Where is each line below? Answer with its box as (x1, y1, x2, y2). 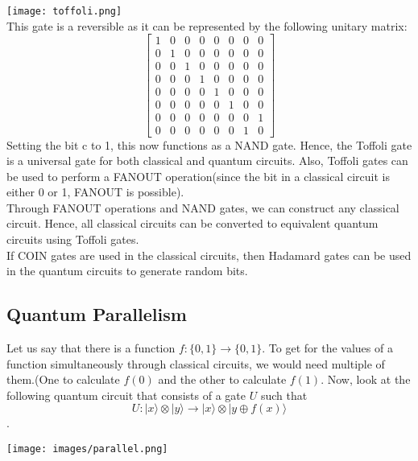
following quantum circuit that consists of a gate (6, 386, 246, 403)
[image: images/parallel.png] (6, 443, 168, 455)
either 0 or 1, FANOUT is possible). (6, 183, 184, 200)
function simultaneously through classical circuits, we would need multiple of (6, 355, 385, 372)
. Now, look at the (321, 371, 411, 388)
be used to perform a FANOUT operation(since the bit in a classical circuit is (6, 167, 390, 184)
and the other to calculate (158, 371, 287, 388)
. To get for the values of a (262, 340, 393, 356)
